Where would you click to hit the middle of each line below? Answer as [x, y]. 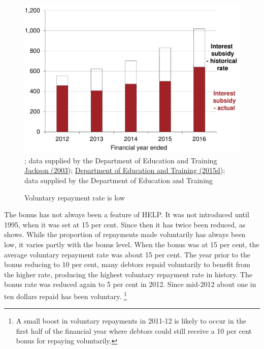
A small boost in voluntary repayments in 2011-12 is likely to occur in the [131, 321]
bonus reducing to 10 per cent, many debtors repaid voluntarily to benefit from [127, 264]
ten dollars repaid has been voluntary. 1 [65, 295]
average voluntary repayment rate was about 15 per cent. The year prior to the [127, 254]
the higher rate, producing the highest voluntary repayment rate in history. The [128, 274]
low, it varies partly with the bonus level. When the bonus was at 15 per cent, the [132, 244]
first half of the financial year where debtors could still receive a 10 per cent [134, 330]
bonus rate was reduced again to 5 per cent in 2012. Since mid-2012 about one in [130, 284]
